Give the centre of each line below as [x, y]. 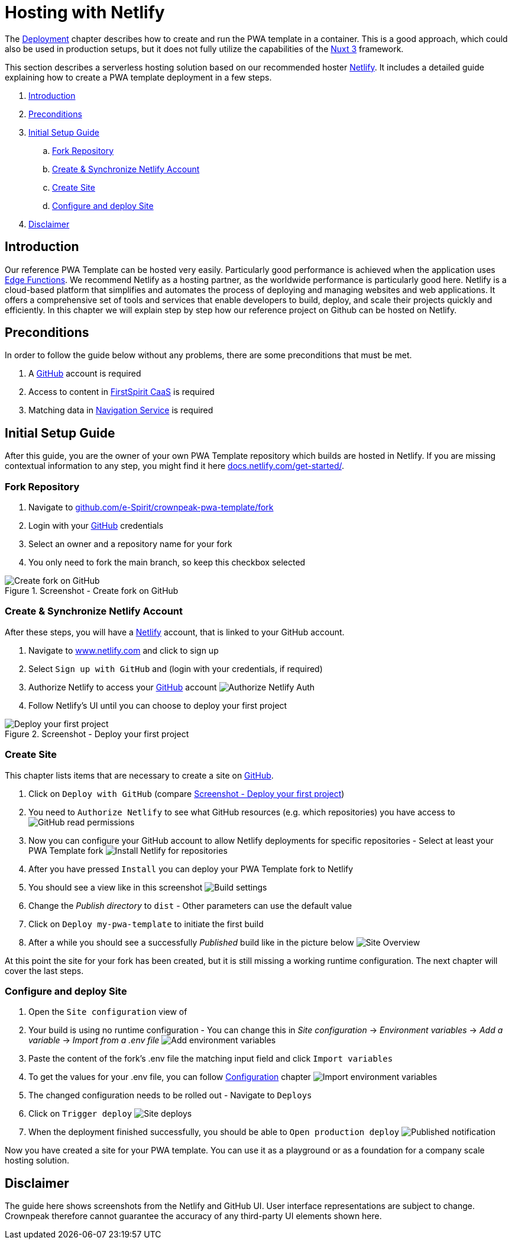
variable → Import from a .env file [94, 1040]
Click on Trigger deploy [80, 1114]
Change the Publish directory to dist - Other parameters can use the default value [190, 905]
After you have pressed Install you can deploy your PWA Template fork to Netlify [191, 869]
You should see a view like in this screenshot [116, 887]
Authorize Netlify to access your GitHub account [123, 687]
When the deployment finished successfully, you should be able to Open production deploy [214, 1132]
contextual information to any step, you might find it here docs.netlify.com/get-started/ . [175, 466]
